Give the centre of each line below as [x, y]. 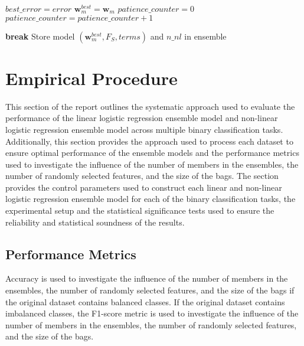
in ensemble [205, 36]
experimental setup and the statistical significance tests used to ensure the [140, 210]
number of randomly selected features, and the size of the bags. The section [142, 176]
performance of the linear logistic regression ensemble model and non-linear [142, 118]
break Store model [40, 36]
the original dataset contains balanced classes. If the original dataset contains [145, 301]
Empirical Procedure [91, 78]
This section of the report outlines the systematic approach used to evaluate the [150, 106]
